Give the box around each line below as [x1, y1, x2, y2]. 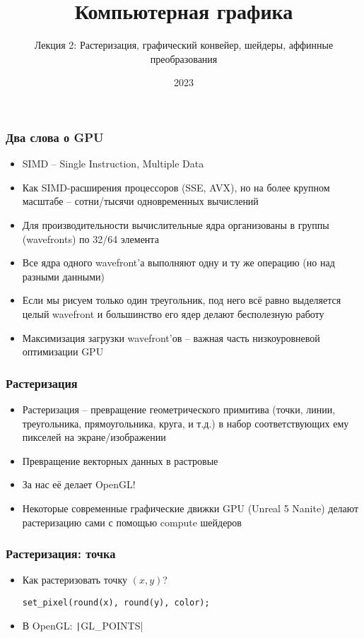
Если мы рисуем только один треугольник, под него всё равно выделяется [22, 293, 341, 307]
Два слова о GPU [6, 128, 104, 146]
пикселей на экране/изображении [22, 430, 166, 444]
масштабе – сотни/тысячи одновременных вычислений [22, 194, 259, 208]
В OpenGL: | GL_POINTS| [22, 618, 143, 632]
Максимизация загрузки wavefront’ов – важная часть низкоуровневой [22, 330, 320, 345]
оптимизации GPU [22, 344, 104, 359]
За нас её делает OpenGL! [22, 477, 136, 492]
